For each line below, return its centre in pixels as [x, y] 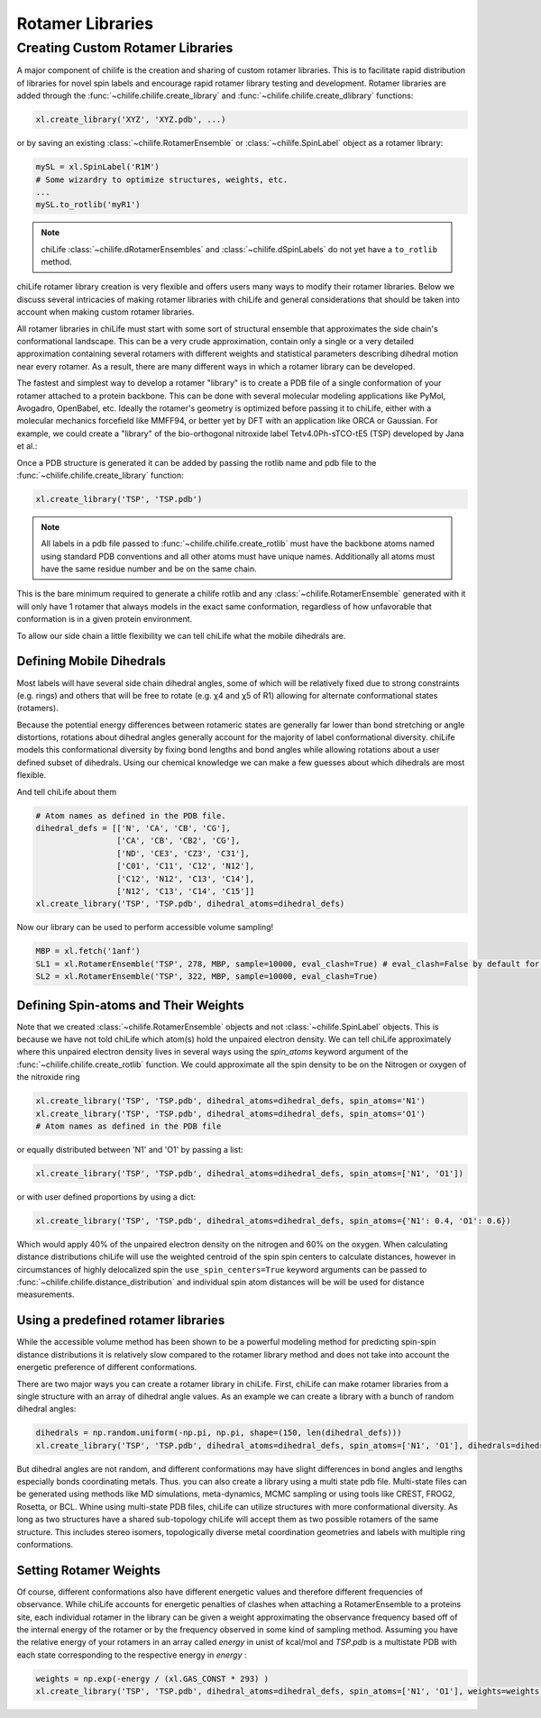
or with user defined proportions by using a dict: [106, 1197]
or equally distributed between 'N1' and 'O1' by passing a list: [130, 1149]
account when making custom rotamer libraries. [105, 312]
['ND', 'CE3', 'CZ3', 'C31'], [183, 853]
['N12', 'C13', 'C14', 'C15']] [185, 891]
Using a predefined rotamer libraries [121, 1320]
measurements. [46, 1294]
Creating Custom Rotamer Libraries [125, 48]
